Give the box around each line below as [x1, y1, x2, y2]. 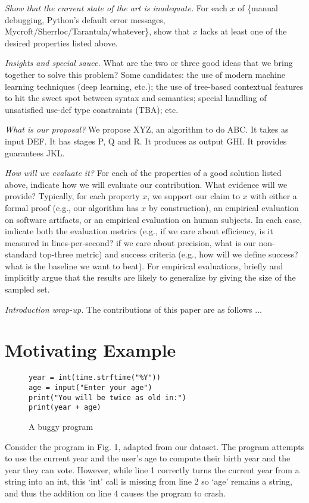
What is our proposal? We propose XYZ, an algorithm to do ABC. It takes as [5, 123, 289, 136]
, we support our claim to [147, 190, 240, 202]
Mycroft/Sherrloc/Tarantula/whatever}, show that [5, 25, 191, 37]
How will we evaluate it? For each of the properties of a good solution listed [5, 166, 282, 179]
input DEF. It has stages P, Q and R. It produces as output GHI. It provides [5, 134, 287, 147]
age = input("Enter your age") [29, 383, 152, 392]
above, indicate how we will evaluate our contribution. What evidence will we [5, 178, 288, 190]
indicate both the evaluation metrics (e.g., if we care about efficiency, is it [5, 225, 273, 237]
